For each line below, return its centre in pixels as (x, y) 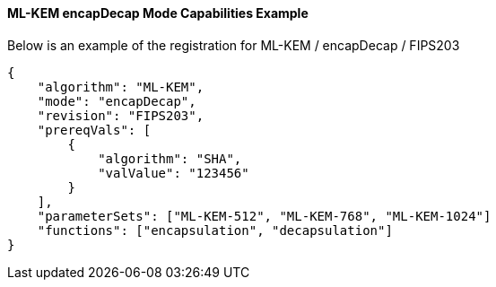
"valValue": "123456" (174, 173)
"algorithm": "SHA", (170, 158)
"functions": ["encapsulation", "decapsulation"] (215, 230)
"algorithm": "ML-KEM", (121, 87)
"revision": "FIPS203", (121, 115)
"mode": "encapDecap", (117, 101)
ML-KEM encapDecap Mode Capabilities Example (158, 13)
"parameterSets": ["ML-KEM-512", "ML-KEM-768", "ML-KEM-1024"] (264, 216)
